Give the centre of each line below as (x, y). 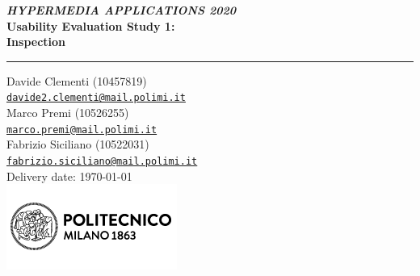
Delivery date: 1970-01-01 (69, 176)
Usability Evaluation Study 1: (91, 25)
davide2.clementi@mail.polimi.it (96, 98)
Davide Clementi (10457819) (77, 80)
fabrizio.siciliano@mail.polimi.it (102, 161)
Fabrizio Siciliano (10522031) (78, 144)
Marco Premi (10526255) (68, 113)
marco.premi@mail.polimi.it (82, 130)
